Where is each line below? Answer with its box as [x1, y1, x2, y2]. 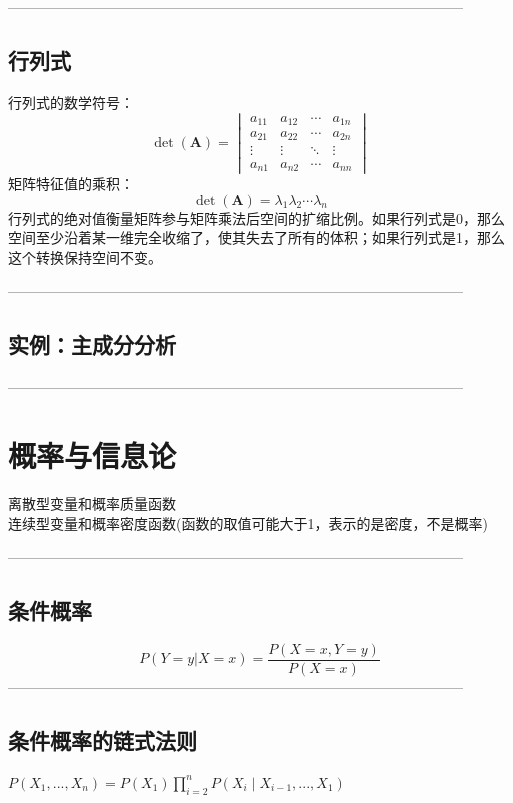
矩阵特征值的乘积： [8, 173, 134, 194]
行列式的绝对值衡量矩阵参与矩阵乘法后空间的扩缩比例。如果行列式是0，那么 [8, 207, 505, 228]
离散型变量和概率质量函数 [8, 492, 176, 513]
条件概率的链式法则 [8, 724, 197, 755]
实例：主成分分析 [8, 329, 176, 360]
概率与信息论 [8, 435, 177, 475]
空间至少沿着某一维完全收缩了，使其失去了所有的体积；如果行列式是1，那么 [8, 227, 505, 248]
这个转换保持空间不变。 [8, 246, 162, 267]
